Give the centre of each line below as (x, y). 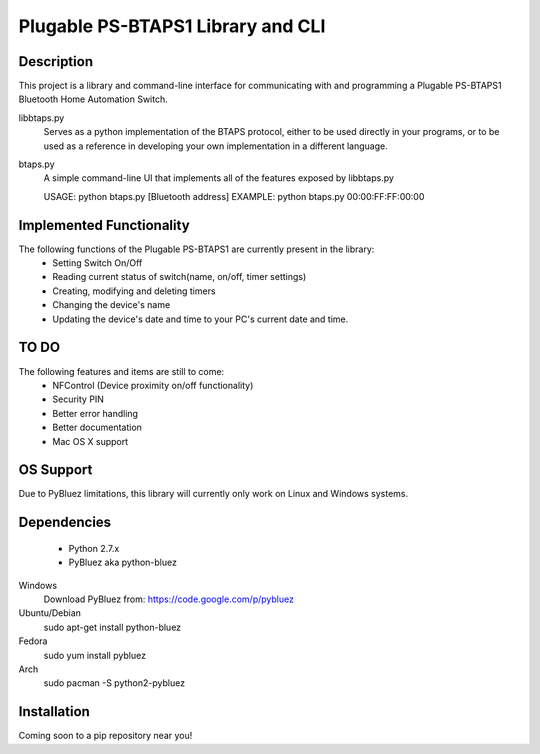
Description (56, 61)
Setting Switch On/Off (97, 263)
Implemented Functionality (104, 225)
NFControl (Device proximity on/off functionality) (153, 385)
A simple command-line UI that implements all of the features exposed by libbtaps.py (219, 178)
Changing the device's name (111, 305)
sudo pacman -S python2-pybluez (114, 683)
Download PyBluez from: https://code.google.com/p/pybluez (169, 599)
